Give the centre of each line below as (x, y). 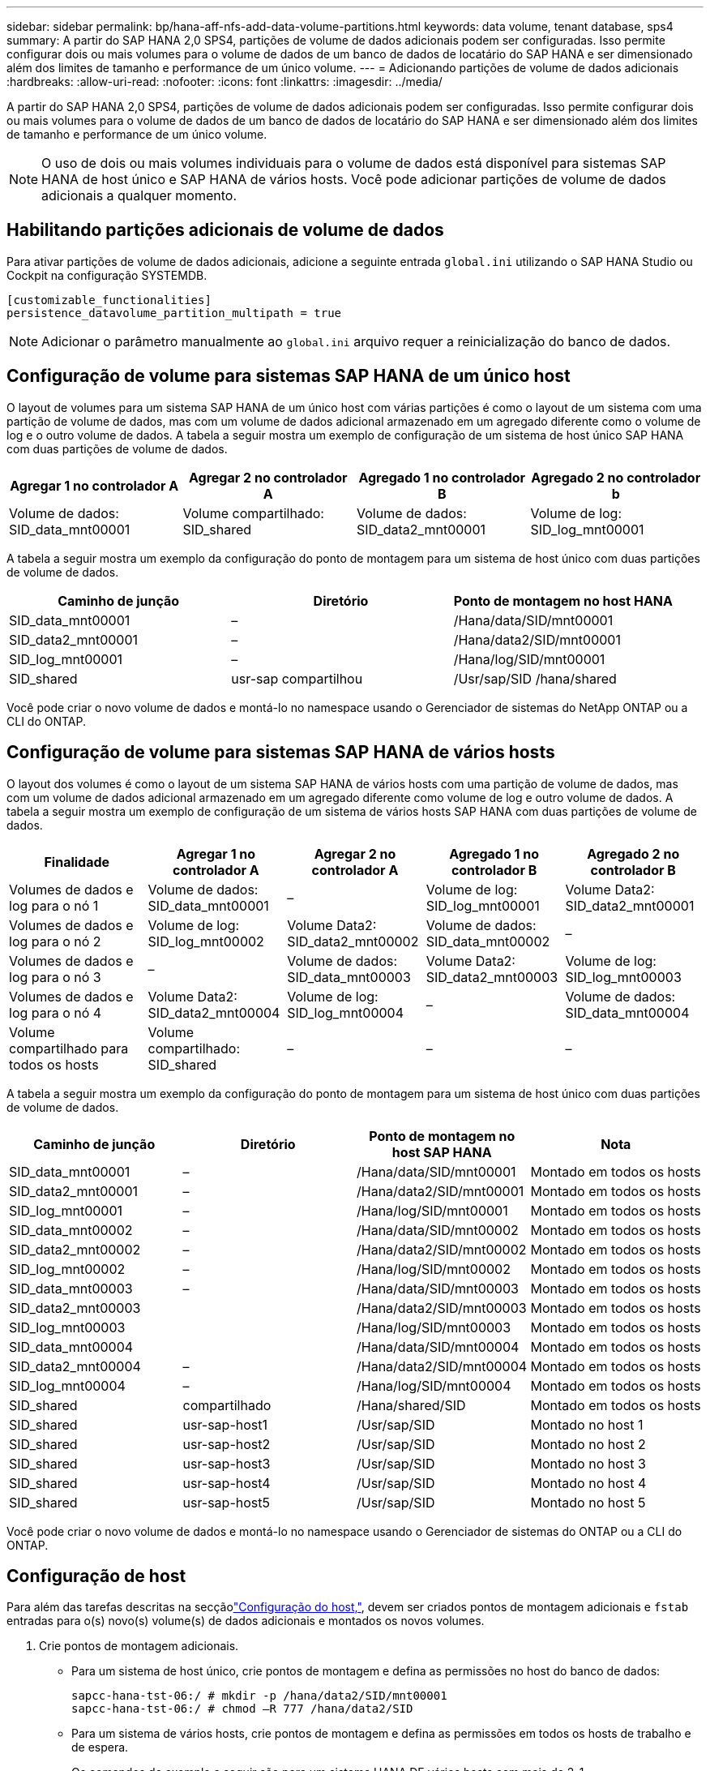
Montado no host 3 (588, 1463)
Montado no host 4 (588, 1483)
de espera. (100, 1747)
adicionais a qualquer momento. (139, 195)
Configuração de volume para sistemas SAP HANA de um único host (289, 376)
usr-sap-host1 (225, 1424)
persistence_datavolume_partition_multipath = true (174, 313)
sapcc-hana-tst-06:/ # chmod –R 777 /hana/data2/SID (242, 1709)
